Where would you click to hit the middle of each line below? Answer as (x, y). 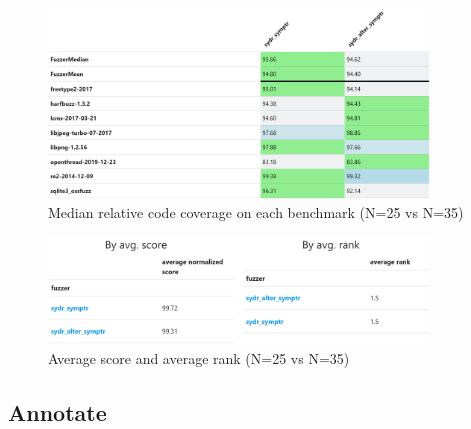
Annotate (57, 411)
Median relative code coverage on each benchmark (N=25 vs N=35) (256, 212)
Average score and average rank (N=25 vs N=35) (199, 357)
